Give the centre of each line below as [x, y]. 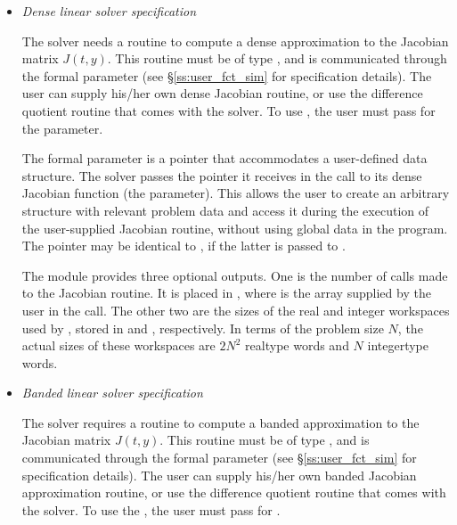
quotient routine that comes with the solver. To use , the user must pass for [228, 110]
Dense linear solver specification [109, 11]
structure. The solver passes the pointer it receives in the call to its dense [222, 175]
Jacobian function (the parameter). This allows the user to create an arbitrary [236, 193]
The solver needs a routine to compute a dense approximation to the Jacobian [235, 41]
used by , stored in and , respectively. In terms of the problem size [203, 328]
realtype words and [297, 345]
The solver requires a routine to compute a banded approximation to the [220, 422]
